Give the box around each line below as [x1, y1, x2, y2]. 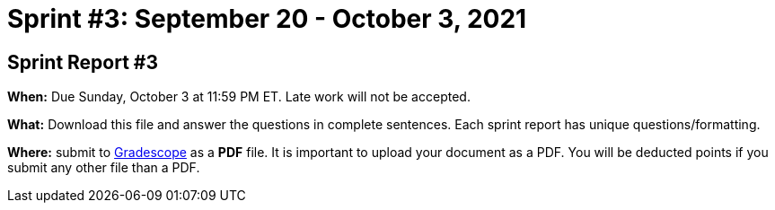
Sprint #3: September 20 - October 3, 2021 [7, 4, 527, 34]
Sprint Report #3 [7, 50, 159, 74]
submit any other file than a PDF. [7, 160, 200, 176]
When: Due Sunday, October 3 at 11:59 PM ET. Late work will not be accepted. [7, 89, 471, 105]
